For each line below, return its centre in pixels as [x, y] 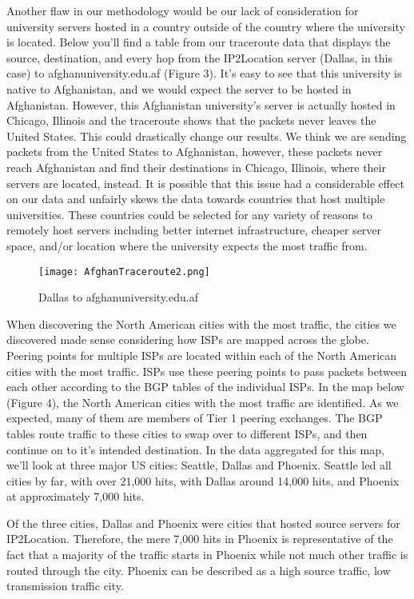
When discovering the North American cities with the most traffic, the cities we [201, 323]
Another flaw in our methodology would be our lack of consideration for [183, 10]
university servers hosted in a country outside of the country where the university [206, 26]
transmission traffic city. [65, 586]
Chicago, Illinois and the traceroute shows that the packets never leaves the [191, 120]
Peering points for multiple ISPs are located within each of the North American [202, 355]
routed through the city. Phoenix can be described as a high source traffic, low [199, 570]
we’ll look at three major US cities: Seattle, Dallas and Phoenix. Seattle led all [199, 465]
